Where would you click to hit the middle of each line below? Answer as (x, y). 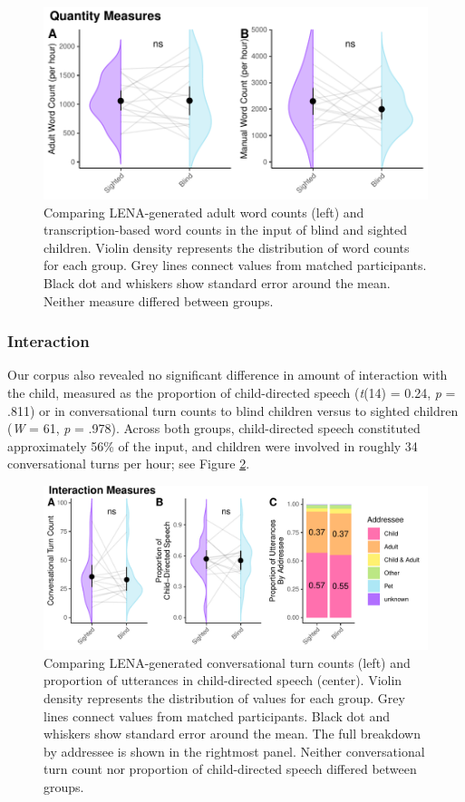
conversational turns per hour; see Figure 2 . (129, 464)
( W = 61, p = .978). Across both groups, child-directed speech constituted (214, 428)
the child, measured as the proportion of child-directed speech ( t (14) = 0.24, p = (232, 392)
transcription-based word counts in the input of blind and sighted (226, 230)
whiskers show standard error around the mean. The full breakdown (232, 734)
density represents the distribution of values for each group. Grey (224, 698)
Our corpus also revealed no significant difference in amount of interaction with (228, 375)
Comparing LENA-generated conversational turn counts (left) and (227, 662)
